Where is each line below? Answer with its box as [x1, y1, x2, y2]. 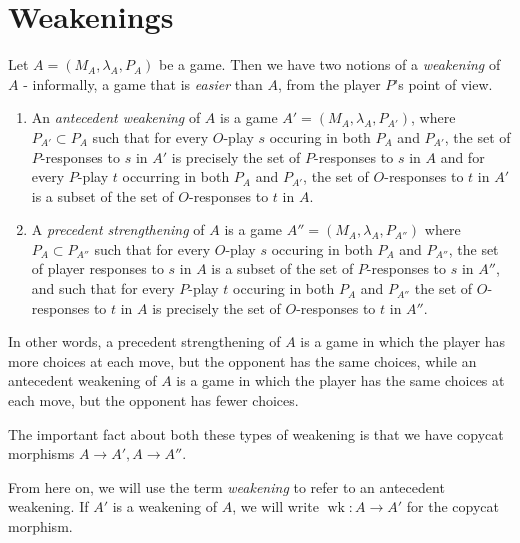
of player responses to [31, 258, 164, 279]
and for [440, 146, 485, 167]
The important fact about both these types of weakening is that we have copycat [8, 423, 504, 444]
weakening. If [8, 496, 89, 517]
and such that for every [31, 278, 175, 299]
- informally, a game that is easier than [23, 73, 263, 94]
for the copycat [406, 496, 500, 517]
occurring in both [122, 166, 230, 187]
